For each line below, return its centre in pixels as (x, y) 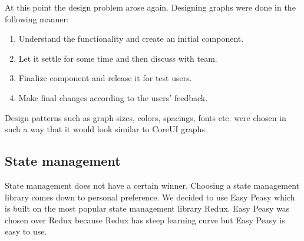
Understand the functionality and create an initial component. (131, 39)
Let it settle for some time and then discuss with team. (118, 58)
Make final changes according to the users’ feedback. (113, 97)
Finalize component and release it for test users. (105, 78)
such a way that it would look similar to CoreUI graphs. (106, 129)
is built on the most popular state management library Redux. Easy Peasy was (147, 208)
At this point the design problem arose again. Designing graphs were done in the (150, 7)
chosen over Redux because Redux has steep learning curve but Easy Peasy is (145, 220)
